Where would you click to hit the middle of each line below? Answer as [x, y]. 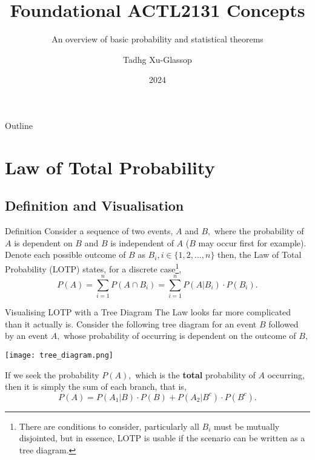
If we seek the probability [52, 374]
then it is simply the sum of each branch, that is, [96, 386]
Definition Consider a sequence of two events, [89, 231]
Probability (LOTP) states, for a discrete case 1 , [93, 268]
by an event [27, 336]
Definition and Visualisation [94, 205]
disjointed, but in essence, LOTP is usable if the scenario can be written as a [162, 438]
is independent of [142, 242]
